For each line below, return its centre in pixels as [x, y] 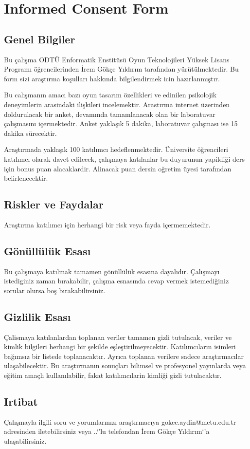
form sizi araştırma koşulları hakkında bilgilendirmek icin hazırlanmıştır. [112, 78]
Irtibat [21, 402]
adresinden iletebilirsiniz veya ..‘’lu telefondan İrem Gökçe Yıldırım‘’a [107, 431]
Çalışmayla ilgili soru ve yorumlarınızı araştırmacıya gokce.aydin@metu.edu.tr [120, 421]
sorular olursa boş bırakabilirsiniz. [55, 290]
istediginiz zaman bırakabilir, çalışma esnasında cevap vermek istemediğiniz [116, 281]
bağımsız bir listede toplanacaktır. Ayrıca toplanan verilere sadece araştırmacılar [124, 356]
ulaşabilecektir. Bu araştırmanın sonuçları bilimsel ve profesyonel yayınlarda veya [125, 365]
